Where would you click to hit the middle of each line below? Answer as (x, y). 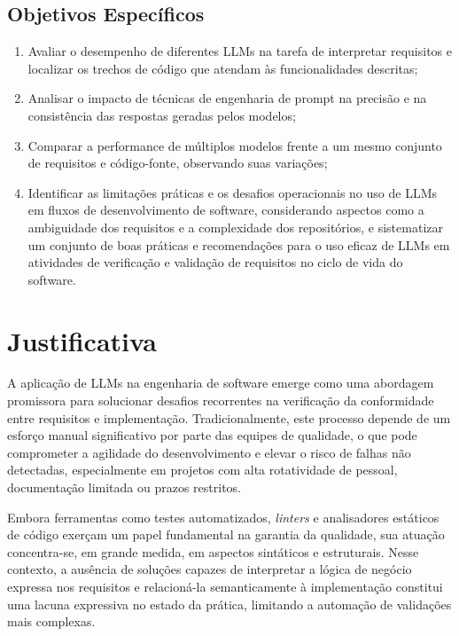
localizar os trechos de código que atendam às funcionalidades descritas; (223, 68)
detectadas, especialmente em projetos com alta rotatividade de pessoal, (202, 470)
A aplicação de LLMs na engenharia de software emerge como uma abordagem (221, 383)
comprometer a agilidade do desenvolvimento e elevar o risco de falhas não (209, 452)
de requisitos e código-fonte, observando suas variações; (178, 163)
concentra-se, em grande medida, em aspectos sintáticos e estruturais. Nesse (213, 551)
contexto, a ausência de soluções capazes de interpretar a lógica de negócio (210, 569)
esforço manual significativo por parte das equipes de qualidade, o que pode (212, 435)
